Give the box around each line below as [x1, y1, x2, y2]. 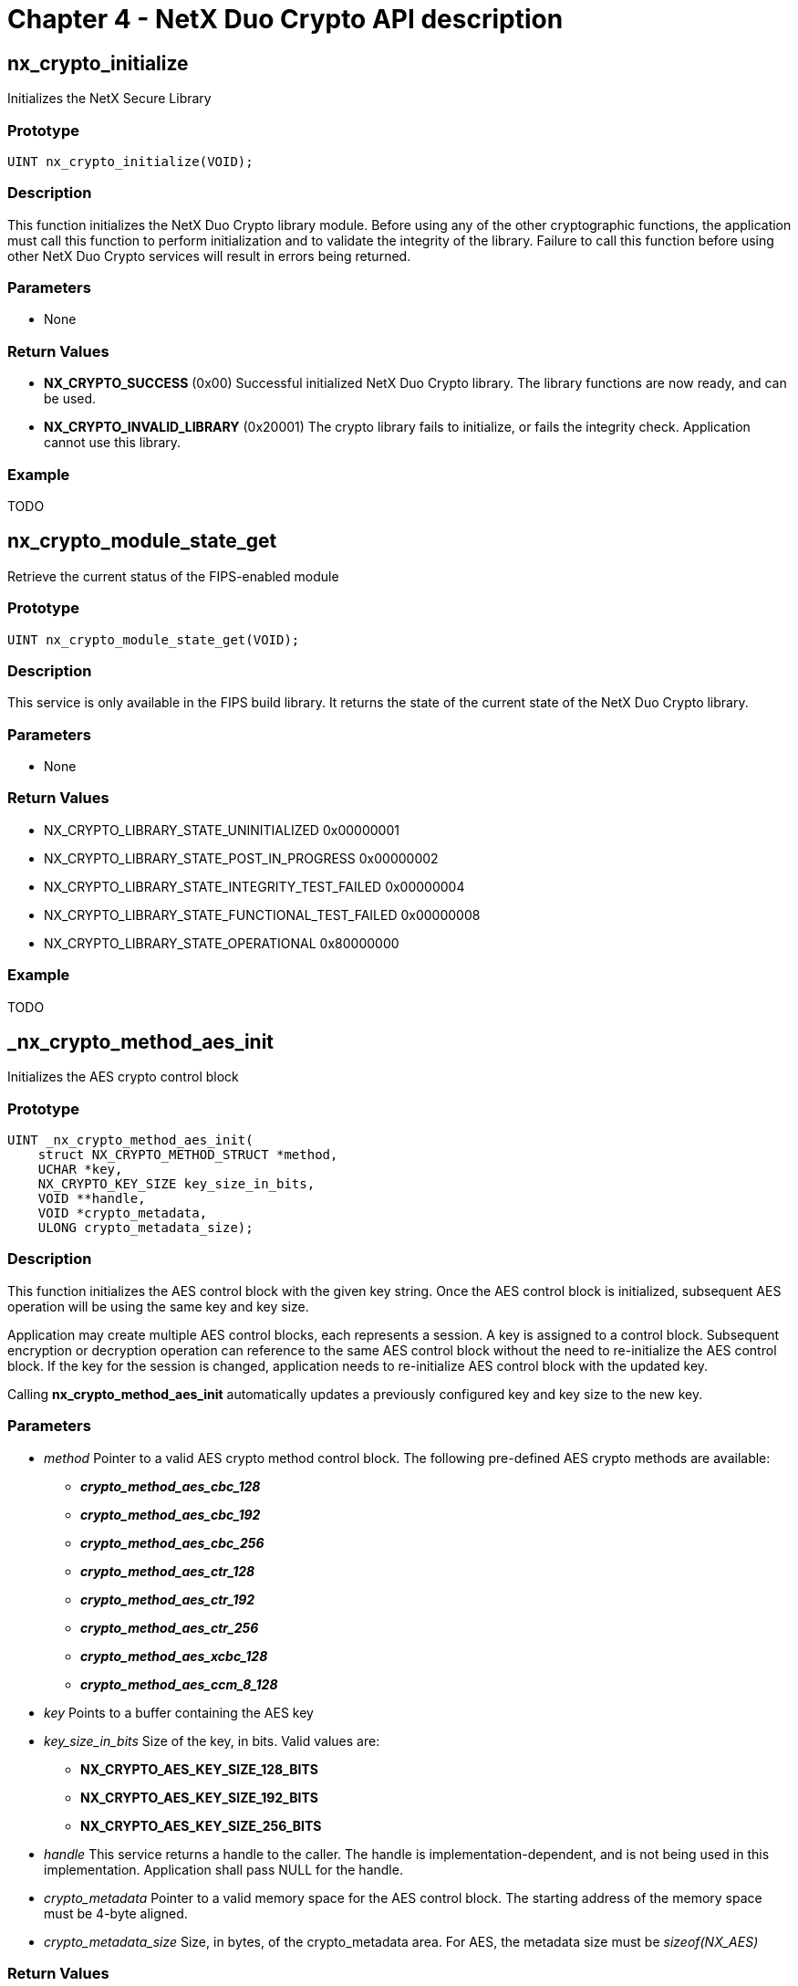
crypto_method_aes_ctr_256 [80, 1619, 259, 1636]
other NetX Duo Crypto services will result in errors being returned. [7, 247, 411, 264]
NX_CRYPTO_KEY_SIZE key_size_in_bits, [37, 1176, 316, 1192]
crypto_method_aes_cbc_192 [80, 1506, 261, 1522]
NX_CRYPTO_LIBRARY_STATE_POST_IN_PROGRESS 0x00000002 [44, 850, 439, 866]
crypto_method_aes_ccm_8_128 [80, 1676, 278, 1692]
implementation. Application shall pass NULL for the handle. [44, 1861, 403, 1877]
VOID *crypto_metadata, [37, 1206, 208, 1221]
